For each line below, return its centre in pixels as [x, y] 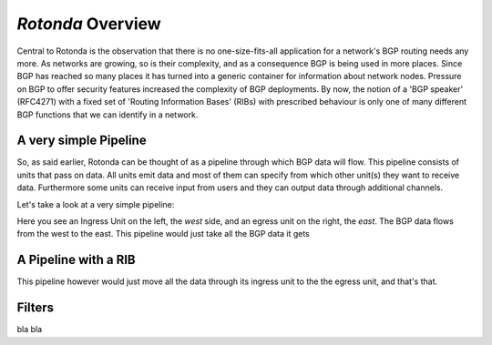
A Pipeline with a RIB [76, 260]
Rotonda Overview [89, 24]
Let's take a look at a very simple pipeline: [96, 204]
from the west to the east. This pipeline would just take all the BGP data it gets [163, 234]
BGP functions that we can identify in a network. [108, 115]
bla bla [30, 330]
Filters [36, 308]
